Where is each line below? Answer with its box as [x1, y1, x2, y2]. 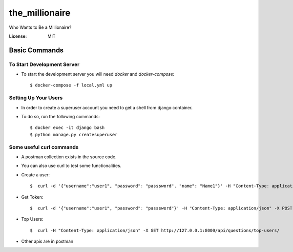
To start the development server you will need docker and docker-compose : [21, 71, 174, 77]
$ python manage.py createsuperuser [30, 132, 118, 137]
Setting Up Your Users [9, 94, 63, 101]
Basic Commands [9, 46, 63, 54]
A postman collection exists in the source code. [21, 154, 117, 160]
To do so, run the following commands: [21, 114, 100, 120]
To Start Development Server [9, 61, 80, 68]
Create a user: [21, 171, 50, 178]
